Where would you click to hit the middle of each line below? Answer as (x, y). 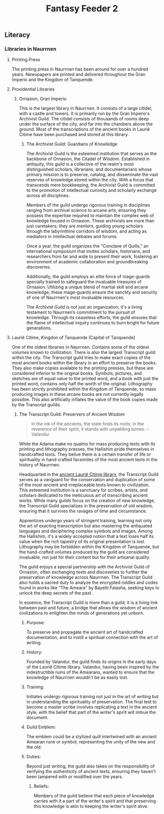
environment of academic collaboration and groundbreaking (87, 262)
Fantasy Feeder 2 (82, 9)
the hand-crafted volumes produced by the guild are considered (84, 552)
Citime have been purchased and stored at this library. (74, 135)
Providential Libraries (33, 89)
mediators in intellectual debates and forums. (72, 237)
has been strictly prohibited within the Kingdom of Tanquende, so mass (84, 389)
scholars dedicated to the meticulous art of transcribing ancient (83, 495)
